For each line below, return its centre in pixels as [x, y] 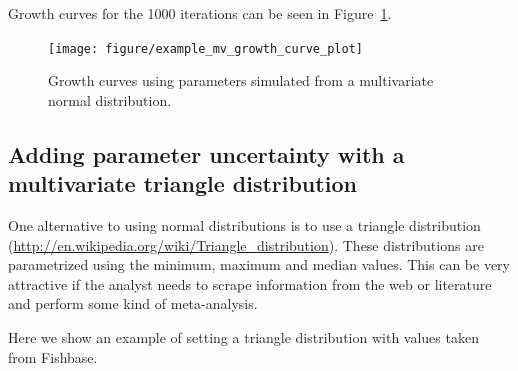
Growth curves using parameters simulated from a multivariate [241, 80]
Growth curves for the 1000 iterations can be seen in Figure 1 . [200, 13]
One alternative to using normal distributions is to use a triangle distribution [244, 225]
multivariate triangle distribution [182, 183]
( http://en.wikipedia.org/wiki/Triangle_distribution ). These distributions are [246, 244]
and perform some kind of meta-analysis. [133, 303]
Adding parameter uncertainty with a [206, 153]
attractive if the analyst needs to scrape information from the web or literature [250, 283]
